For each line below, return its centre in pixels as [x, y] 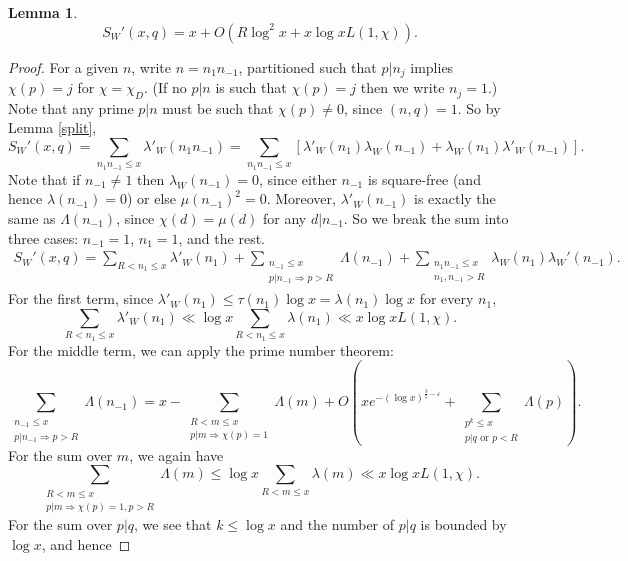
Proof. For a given [63, 66]
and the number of [337, 524]
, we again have [176, 454]
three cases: [43, 237]
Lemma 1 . [43, 12]
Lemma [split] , [52, 127]
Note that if [44, 178]
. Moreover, [301, 198]
